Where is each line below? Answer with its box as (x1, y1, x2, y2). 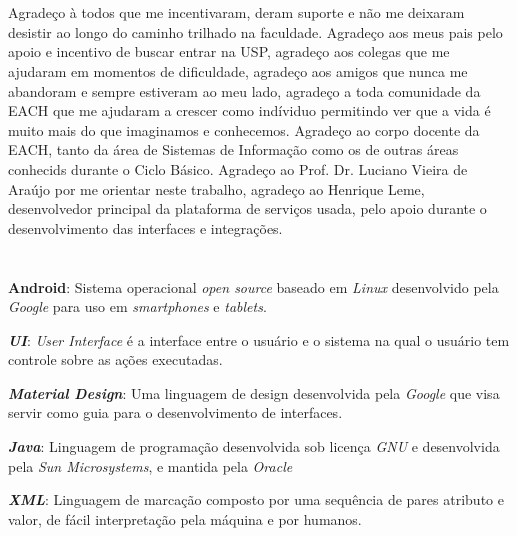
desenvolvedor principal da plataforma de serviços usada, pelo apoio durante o (8, 198, 487, 219)
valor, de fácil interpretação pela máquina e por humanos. (8, 508, 362, 529)
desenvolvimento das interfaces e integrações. (8, 217, 283, 238)
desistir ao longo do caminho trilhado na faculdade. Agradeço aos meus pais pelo (8, 21, 503, 42)
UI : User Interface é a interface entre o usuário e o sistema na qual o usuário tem (8, 329, 510, 350)
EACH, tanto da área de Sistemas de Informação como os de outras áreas (8, 139, 459, 160)
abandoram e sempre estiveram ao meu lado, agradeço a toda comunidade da (8, 80, 481, 101)
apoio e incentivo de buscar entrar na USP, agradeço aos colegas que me (8, 41, 450, 62)
